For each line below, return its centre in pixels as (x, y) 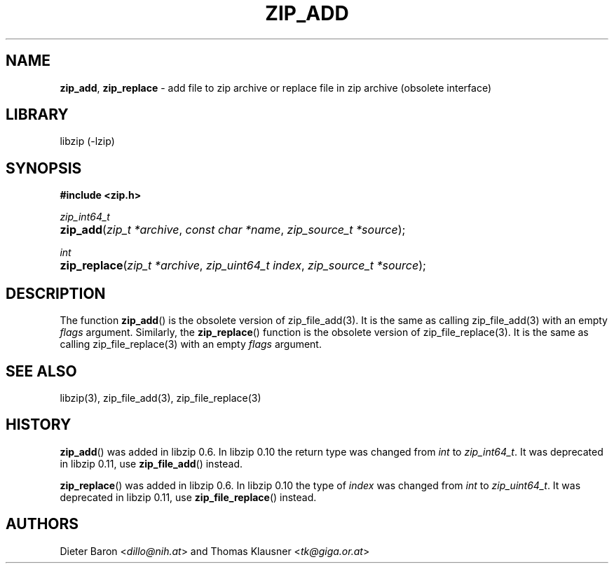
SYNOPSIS (44, 168)
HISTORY (39, 425)
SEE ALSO (41, 371)
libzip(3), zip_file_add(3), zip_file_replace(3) (161, 398)
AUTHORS (42, 524)
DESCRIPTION (56, 293)
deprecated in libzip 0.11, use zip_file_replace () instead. (188, 497)
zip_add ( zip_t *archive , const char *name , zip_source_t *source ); (233, 230)
